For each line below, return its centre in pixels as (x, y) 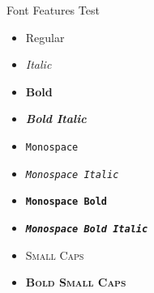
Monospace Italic (72, 174)
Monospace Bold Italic (87, 229)
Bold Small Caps (76, 282)
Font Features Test (53, 10)
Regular (45, 37)
